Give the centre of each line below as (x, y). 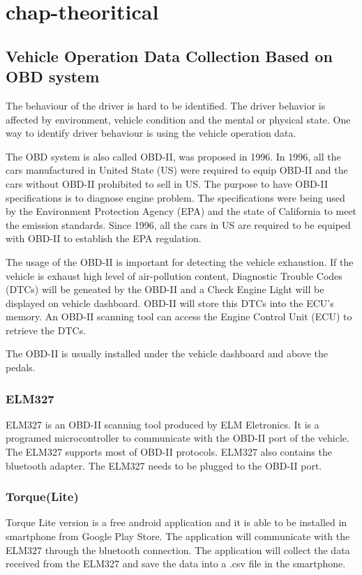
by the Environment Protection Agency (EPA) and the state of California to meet (181, 211)
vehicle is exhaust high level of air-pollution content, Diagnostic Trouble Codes (174, 275)
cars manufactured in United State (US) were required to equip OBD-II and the (177, 170)
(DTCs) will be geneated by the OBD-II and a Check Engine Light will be (165, 289)
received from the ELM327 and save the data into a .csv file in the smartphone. (176, 563)
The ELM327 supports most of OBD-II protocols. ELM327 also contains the (169, 452)
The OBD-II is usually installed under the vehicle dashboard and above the (167, 353)
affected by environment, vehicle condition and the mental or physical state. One (178, 119)
